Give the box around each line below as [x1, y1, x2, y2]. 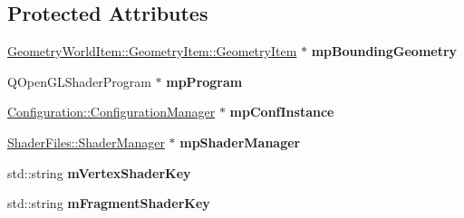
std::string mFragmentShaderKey [7, 194, 210, 213]
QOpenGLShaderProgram [7, 71, 151, 90]
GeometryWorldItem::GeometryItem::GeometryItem [7, 42, 297, 61]
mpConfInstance [229, 102, 334, 121]
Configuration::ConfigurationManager [7, 102, 216, 121]
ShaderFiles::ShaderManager [7, 132, 165, 151]
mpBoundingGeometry [311, 42, 458, 61]
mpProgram [166, 71, 243, 90]
